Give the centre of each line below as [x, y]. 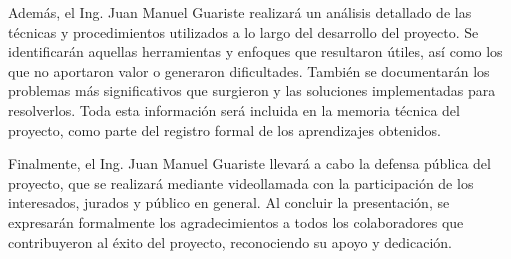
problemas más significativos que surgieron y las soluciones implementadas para [252, 90]
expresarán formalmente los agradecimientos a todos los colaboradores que [236, 221]
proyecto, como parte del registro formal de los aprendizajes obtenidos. [224, 129]
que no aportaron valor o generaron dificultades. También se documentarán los [249, 70]
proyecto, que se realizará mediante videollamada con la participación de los [241, 182]
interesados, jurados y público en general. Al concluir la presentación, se [229, 202]
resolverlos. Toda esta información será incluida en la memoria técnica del [234, 109]
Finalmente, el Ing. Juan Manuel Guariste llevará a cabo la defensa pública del [249, 163]
